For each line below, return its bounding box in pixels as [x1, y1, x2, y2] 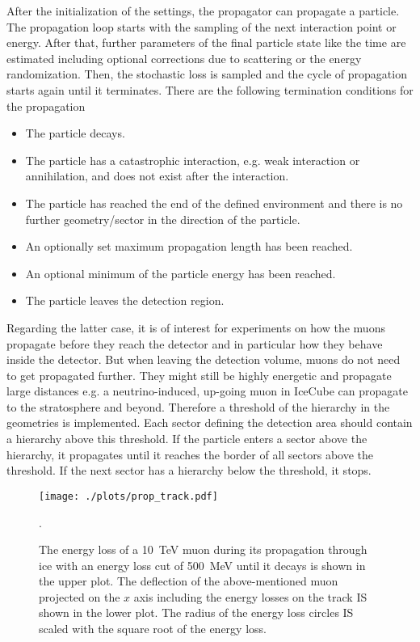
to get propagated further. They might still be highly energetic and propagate [6, 366, 392, 383]
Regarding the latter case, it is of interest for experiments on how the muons [6, 319, 385, 336]
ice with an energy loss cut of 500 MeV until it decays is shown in [39, 556, 366, 573]
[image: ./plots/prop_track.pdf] [39, 490, 218, 502]
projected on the [39, 588, 120, 605]
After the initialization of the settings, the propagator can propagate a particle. [6, 2, 400, 19]
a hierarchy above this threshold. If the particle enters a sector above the [6, 430, 367, 447]
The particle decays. [25, 125, 125, 141]
